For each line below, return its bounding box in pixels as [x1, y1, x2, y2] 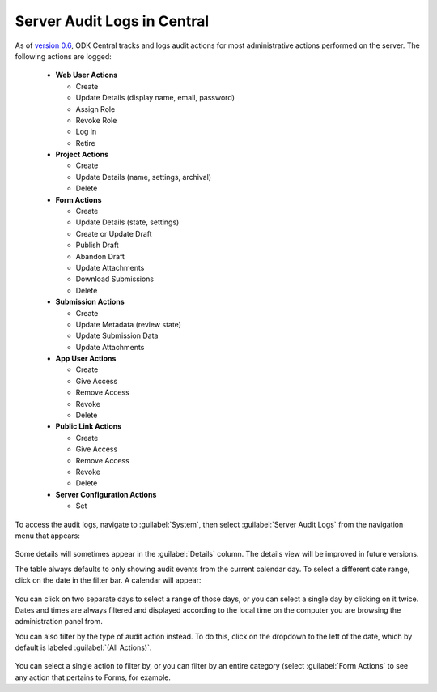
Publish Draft [75, 240, 119, 250]
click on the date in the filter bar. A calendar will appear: [15, 575, 202, 585]
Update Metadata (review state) [75, 319, 182, 329]
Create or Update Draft [75, 229, 153, 238]
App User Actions [55, 353, 117, 364]
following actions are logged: [15, 51, 112, 61]
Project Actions [55, 150, 109, 160]
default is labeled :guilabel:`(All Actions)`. [15, 643, 152, 652]
